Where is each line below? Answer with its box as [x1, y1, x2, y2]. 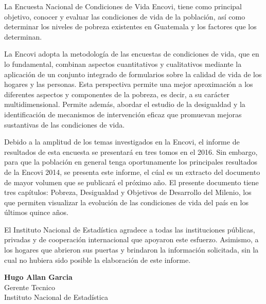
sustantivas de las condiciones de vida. [4, 119, 125, 130]
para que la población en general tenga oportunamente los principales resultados [4, 156, 258, 167]
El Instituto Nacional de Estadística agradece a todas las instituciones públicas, [4, 224, 255, 235]
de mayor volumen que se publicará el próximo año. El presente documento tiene [4, 176, 259, 187]
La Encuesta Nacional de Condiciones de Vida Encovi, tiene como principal [4, 1, 242, 11]
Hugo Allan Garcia [4, 272, 73, 282]
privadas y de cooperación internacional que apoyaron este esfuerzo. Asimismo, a [4, 234, 259, 245]
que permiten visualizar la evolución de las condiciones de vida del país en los [4, 196, 249, 207]
